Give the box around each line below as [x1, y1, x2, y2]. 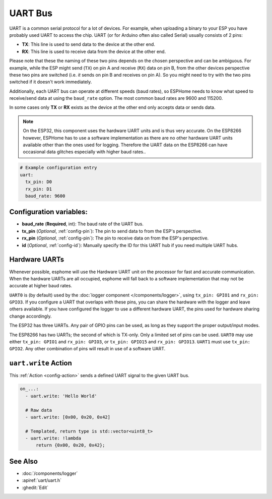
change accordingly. [9, 313, 52, 319]
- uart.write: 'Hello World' [25, 393, 98, 399]
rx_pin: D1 [25, 186, 52, 192]
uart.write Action [9, 359, 73, 367]
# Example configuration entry [20, 165, 98, 171]
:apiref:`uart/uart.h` [22, 477, 62, 483]
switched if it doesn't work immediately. [9, 79, 92, 85]
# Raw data [25, 407, 52, 413]
